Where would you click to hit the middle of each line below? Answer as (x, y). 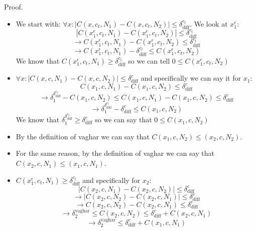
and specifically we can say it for (191, 78)
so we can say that (123, 120)
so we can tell (149, 60)
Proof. (14, 7)
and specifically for (111, 180)
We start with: (38, 23)
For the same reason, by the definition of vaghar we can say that (115, 153)
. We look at (209, 23)
